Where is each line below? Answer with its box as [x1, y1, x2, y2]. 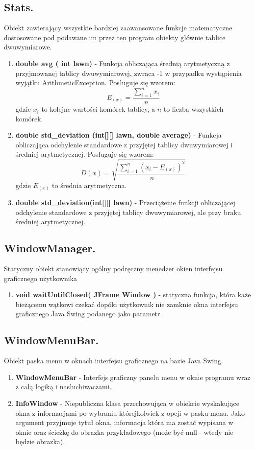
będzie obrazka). [15, 436, 65, 447]
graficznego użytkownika [4, 273, 77, 283]
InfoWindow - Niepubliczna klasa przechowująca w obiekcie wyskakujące [15, 398, 240, 408]
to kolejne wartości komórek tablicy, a [41, 104, 155, 114]
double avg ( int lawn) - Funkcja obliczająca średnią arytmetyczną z [15, 58, 230, 68]
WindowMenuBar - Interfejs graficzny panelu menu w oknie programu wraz [15, 372, 251, 382]
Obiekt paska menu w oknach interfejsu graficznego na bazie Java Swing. [4, 355, 223, 366]
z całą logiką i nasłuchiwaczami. [15, 381, 112, 392]
